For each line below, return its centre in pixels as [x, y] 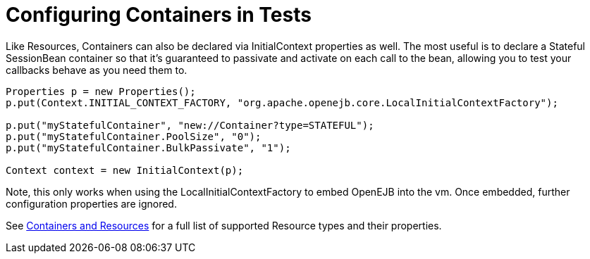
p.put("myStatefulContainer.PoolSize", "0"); [134, 136]
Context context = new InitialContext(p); [125, 170]
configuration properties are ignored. [91, 203]
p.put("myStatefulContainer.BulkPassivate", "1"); [148, 147]
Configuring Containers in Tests [159, 15]
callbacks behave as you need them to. [97, 70]
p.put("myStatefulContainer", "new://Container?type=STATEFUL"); [190, 125]
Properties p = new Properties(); [101, 91]
